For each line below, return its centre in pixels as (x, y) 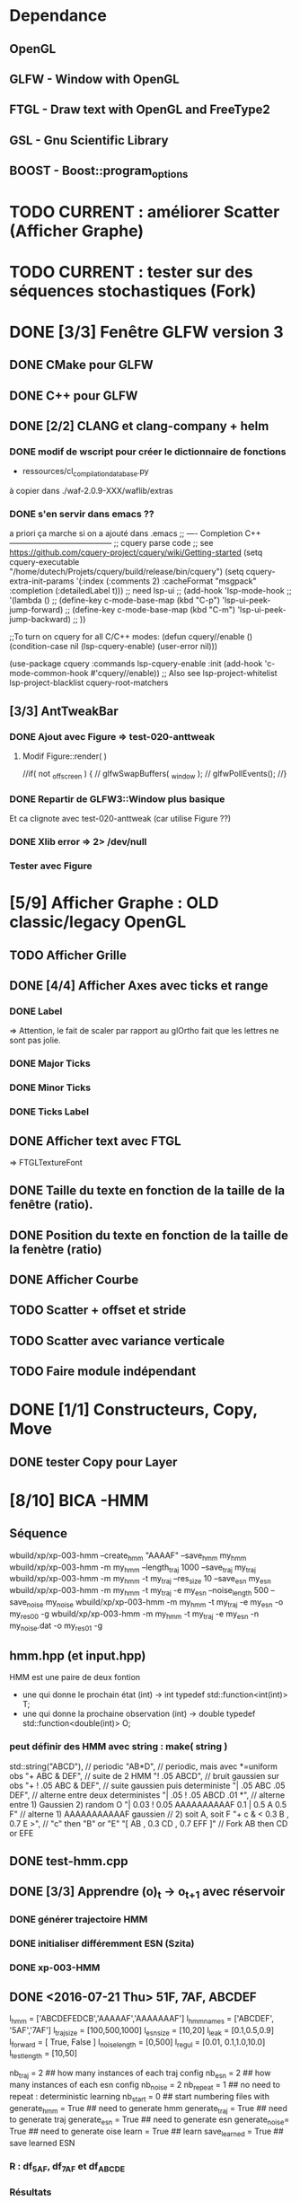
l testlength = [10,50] (44, 2055)
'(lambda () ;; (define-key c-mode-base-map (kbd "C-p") (115, 600)
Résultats (31, 2192)
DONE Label (36, 1011)
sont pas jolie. (35, 1040)
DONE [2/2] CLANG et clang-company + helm (139, 426)
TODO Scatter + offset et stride (98, 1311)
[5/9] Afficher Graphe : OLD (114, 903)
